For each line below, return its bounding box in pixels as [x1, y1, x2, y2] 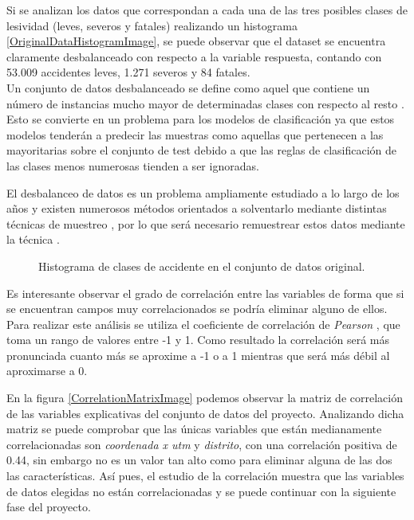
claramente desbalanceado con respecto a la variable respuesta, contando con [6, 48, 382, 65]
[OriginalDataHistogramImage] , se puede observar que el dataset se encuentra [6, 33, 386, 49]
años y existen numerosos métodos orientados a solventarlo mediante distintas [6, 200, 387, 217]
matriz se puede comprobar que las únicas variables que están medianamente [6, 420, 382, 437]
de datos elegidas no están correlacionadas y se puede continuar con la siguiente [6, 483, 396, 499]
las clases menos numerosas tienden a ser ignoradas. [6, 157, 259, 174]
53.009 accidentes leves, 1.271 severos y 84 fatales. [6, 64, 250, 80]
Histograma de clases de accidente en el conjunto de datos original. [38, 257, 365, 274]
